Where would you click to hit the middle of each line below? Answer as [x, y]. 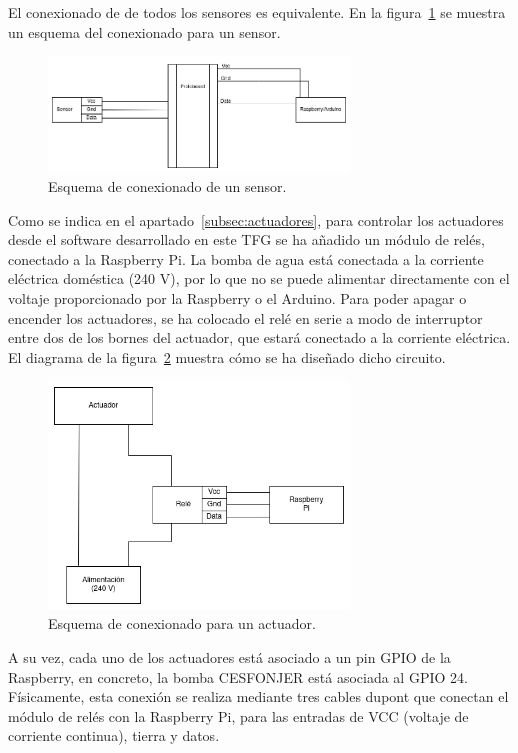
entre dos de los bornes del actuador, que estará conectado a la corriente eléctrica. [259, 337]
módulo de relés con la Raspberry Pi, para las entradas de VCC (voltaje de [238, 715]
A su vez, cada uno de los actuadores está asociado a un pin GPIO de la [229, 656]
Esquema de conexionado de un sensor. [167, 186]
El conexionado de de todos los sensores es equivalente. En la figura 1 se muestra [257, 12]
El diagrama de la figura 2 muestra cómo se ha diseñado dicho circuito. [227, 356]
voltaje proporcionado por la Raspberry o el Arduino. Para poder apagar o [237, 297]
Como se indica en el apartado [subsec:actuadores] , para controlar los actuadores [256, 219]
